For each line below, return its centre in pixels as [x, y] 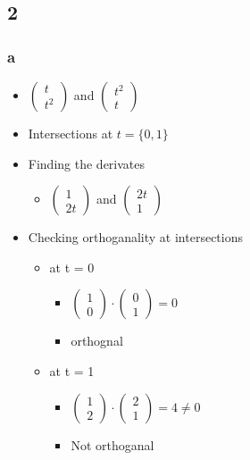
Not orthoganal [112, 444]
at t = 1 [72, 370]
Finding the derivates [87, 163]
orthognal [97, 341]
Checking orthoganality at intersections [135, 237]
